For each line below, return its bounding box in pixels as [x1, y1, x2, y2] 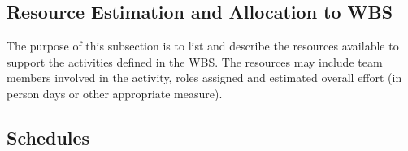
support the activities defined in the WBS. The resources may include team [7, 53, 383, 70]
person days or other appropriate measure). [7, 84, 223, 101]
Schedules [7, 124, 90, 149]
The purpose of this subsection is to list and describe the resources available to [7, 37, 399, 54]
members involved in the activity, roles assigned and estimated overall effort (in [7, 69, 402, 86]
